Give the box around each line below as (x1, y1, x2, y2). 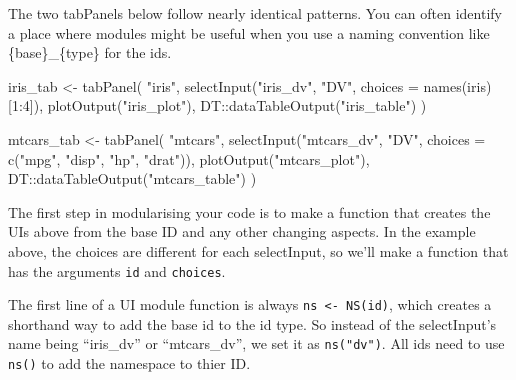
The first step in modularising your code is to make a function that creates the (8, 201, 491, 222)
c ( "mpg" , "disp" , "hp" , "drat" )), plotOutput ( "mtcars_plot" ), (8, 148, 370, 169)
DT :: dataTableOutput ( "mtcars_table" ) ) (8, 168, 257, 189)
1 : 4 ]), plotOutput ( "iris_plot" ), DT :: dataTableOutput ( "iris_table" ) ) (11, 95, 427, 116)
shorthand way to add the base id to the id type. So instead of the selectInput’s (8, 313, 497, 334)
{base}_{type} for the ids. (8, 42, 172, 63)
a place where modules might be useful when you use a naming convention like (8, 22, 490, 43)
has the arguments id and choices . (8, 260, 226, 281)
